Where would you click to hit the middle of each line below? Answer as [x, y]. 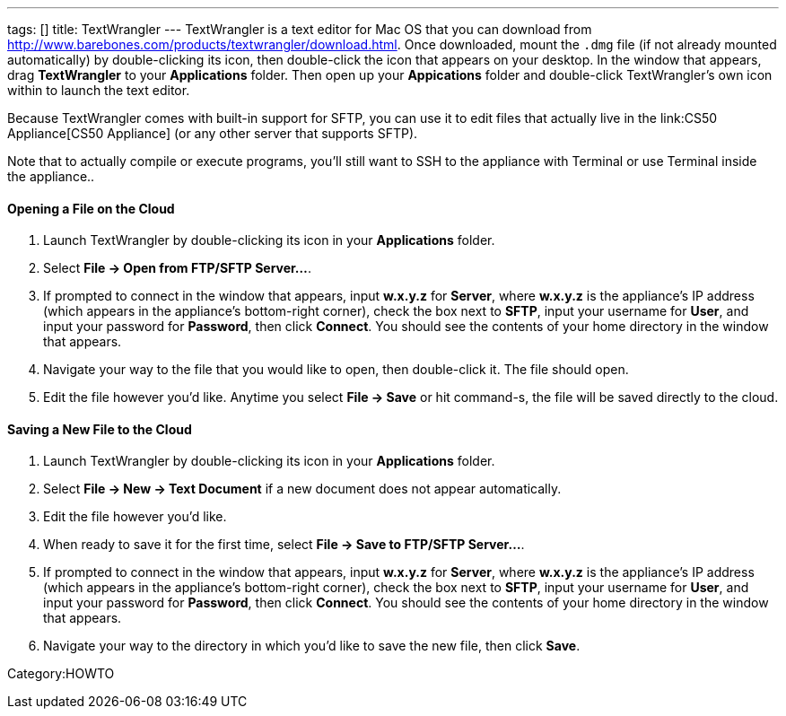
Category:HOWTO [61, 674]
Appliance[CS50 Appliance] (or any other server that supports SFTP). [213, 133]
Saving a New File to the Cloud [100, 429]
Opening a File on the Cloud [91, 208]
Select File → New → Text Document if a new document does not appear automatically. [302, 489]
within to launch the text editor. [99, 90]
